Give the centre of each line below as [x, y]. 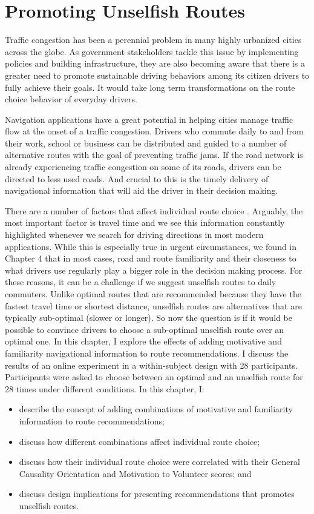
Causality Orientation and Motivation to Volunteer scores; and [135, 473]
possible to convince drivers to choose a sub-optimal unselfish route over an [145, 329]
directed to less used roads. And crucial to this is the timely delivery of [137, 178]
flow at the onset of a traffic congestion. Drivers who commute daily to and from [154, 131]
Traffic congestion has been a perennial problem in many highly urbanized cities [153, 40]
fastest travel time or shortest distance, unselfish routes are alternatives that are [153, 305]
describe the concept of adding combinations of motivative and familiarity [156, 409]
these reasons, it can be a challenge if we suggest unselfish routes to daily [141, 282]
